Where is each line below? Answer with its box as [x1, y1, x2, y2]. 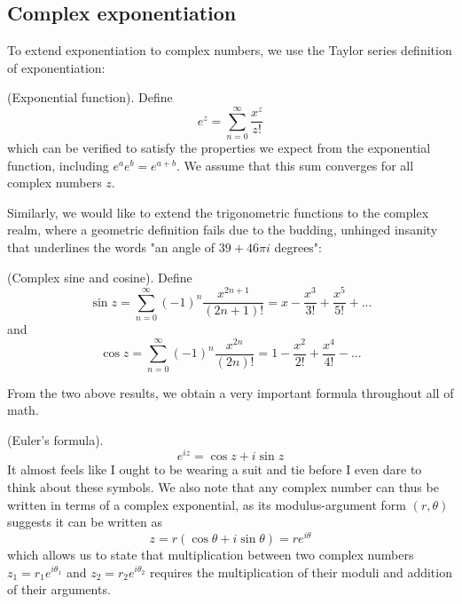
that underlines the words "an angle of [7, 238, 215, 257]
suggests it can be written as [7, 513, 162, 531]
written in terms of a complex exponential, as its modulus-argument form [7, 495, 407, 513]
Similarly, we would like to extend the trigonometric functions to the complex [7, 203, 429, 221]
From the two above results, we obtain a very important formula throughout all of [7, 383, 454, 401]
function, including [7, 155, 109, 174]
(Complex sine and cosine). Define [7, 267, 192, 286]
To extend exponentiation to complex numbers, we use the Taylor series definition [7, 41, 452, 60]
